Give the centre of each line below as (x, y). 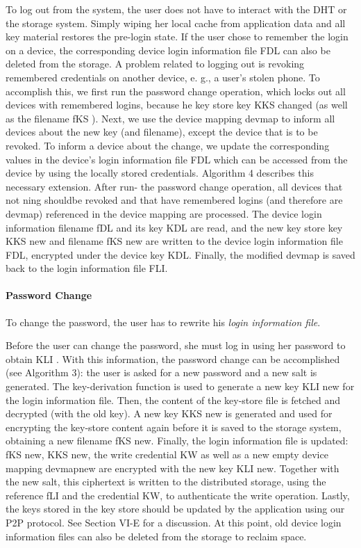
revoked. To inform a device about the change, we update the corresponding (168, 145)
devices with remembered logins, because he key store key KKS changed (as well (177, 105)
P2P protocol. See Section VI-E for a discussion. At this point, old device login (174, 522)
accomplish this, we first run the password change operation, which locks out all (176, 91)
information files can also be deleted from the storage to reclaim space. (156, 536)
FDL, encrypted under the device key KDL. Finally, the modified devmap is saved (180, 254)
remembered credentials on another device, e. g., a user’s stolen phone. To (163, 77)
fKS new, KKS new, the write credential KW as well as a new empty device (167, 454)
